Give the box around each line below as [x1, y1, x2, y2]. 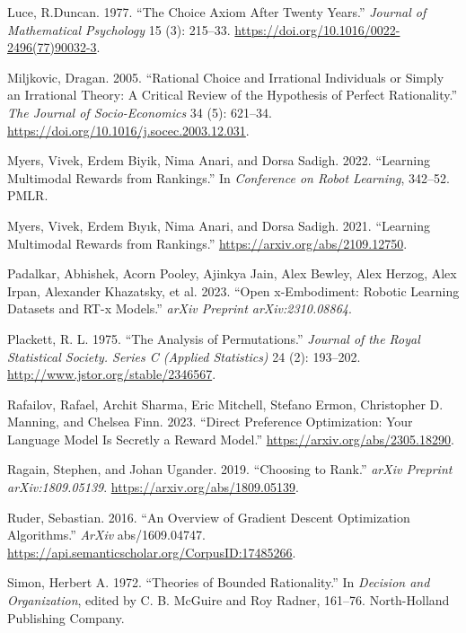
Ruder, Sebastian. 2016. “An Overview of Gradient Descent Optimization [7, 507, 410, 526]
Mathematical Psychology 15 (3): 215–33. [7, 20, 231, 39]
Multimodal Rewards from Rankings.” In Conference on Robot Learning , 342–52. [7, 168, 450, 187]
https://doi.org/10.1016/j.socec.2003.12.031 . [7, 120, 250, 139]
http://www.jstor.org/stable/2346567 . [7, 365, 216, 383]
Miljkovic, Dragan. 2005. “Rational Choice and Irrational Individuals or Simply [7, 67, 444, 86]
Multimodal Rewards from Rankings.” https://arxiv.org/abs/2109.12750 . [7, 233, 408, 252]
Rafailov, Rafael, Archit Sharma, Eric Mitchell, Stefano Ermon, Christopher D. [7, 394, 444, 413]
